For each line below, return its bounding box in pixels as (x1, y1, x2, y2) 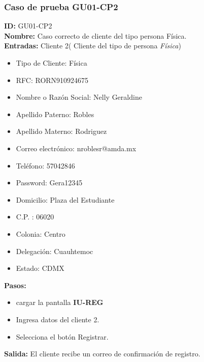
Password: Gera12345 (16, 177, 83, 188)
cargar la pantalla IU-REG (16, 297, 104, 308)
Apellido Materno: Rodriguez (16, 126, 107, 136)
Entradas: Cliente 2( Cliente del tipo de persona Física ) (4, 40, 181, 51)
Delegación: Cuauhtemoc (16, 245, 93, 256)
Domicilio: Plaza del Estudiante (16, 194, 115, 205)
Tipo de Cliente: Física (16, 58, 87, 68)
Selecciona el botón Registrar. (16, 331, 109, 342)
